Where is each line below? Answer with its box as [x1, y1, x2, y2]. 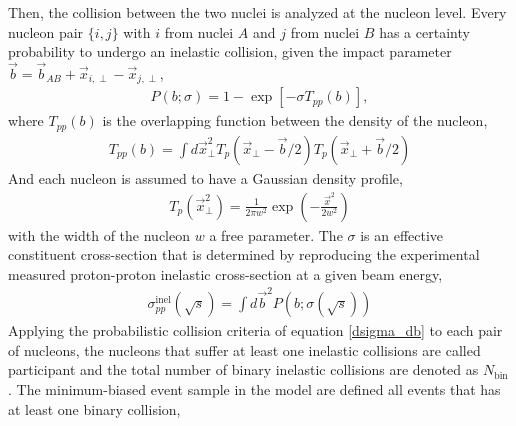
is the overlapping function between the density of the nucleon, [102, 110, 488, 131]
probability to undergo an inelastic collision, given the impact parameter [8, 41, 452, 62]
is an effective [360, 224, 444, 245]
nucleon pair [8, 21, 84, 42]
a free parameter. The [209, 224, 343, 245]
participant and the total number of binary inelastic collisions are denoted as [8, 359, 479, 380]
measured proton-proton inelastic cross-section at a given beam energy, [8, 263, 443, 284]
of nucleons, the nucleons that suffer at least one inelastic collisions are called [8, 339, 481, 360]
